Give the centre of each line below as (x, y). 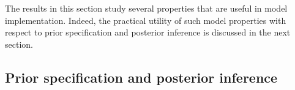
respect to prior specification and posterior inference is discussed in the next (148, 32)
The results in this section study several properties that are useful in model (146, 8)
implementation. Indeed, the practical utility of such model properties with (146, 20)
